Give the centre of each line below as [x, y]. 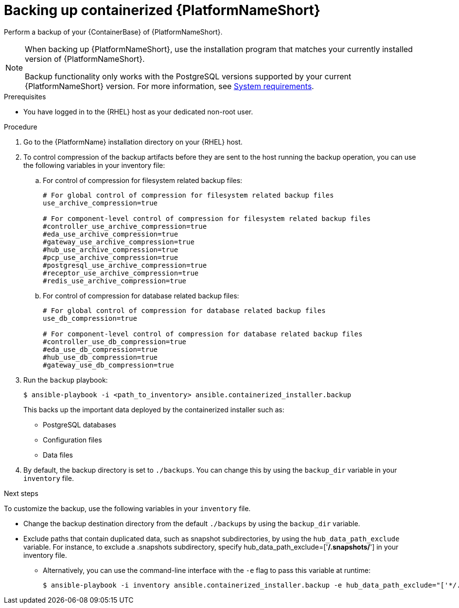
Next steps [21, 493]
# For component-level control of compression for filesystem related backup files [207, 218]
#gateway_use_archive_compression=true [119, 242]
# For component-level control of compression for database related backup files [203, 334]
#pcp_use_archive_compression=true [111, 257]
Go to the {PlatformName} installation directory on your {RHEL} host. [133, 142]
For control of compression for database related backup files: [141, 295]
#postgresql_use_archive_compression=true [125, 265]
